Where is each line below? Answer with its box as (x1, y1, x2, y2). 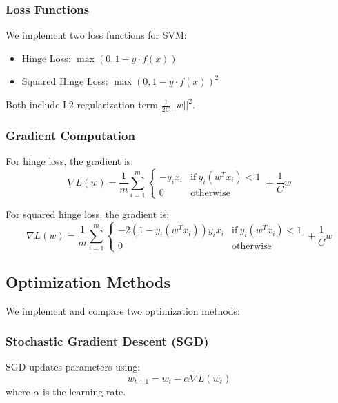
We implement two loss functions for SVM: (6, 28, 187, 42)
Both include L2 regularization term (6, 97, 159, 111)
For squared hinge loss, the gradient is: (6, 207, 170, 222)
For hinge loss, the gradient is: (6, 154, 134, 168)
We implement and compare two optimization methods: (6, 303, 240, 317)
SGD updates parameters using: (6, 360, 141, 374)
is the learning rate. (43, 384, 126, 399)
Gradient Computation (6, 126, 135, 144)
